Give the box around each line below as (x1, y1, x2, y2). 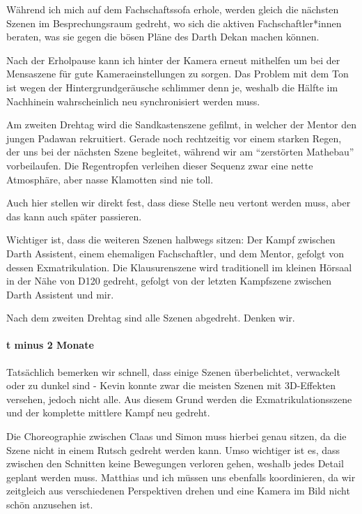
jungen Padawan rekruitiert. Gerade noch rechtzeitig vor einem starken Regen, (6, 130, 342, 145)
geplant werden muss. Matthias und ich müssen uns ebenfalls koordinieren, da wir (6, 469, 356, 484)
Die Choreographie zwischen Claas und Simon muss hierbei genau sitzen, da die (6, 429, 347, 444)
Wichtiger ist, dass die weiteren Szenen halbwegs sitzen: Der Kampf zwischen (6, 232, 336, 247)
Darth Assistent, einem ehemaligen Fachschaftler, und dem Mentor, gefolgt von (6, 245, 344, 260)
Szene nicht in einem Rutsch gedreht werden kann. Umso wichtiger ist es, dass (6, 442, 340, 457)
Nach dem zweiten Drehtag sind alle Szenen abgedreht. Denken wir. (6, 310, 295, 325)
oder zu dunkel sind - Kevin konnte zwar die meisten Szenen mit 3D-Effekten (6, 378, 336, 393)
